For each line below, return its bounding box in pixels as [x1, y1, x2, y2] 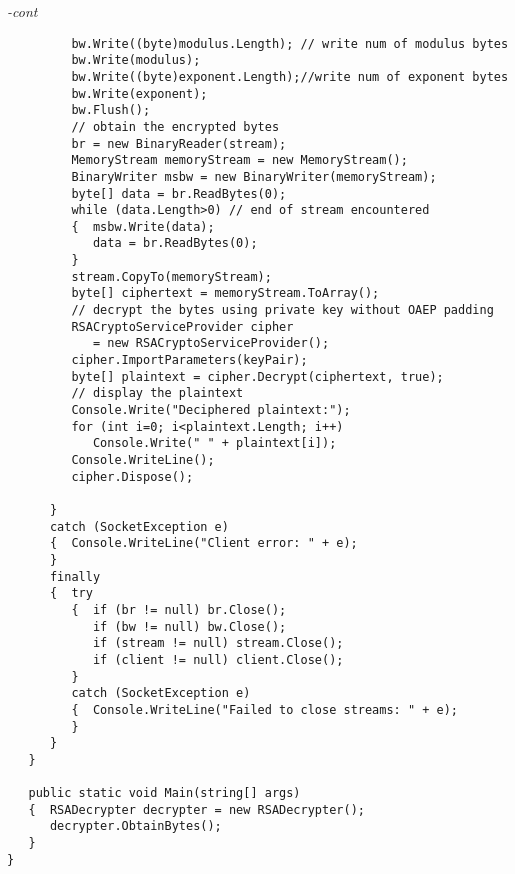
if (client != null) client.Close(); [92, 652, 344, 667]
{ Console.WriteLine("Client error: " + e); [49, 536, 358, 551]
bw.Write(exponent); [71, 86, 208, 101]
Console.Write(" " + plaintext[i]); [92, 436, 337, 451]
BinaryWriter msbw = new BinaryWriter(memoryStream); [71, 169, 437, 184]
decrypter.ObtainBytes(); [49, 819, 222, 834]
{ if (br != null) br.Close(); [71, 602, 287, 617]
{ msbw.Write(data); [71, 219, 215, 234]
